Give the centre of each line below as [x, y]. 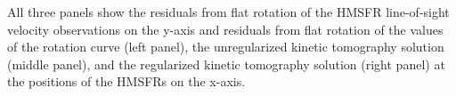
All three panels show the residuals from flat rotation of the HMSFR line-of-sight [228, 12]
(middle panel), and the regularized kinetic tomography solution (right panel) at [226, 64]
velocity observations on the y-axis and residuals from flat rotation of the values [225, 29]
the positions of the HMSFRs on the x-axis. [126, 81]
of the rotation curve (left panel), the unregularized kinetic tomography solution [226, 47]
